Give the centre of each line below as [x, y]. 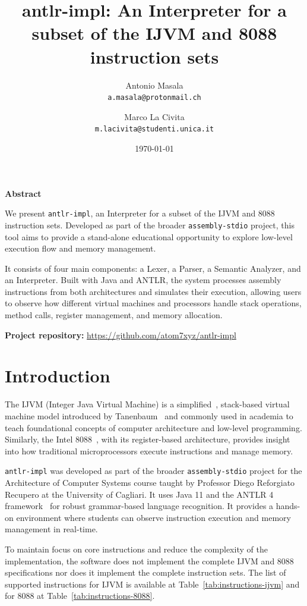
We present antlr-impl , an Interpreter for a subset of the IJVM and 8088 [140, 213]
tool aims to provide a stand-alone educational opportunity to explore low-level [149, 236]
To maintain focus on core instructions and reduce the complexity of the [136, 549]
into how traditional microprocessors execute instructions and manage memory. [149, 450]
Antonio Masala [154, 85]
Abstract [23, 193]
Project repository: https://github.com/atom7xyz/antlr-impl [121, 335]
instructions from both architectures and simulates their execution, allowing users [153, 291]
